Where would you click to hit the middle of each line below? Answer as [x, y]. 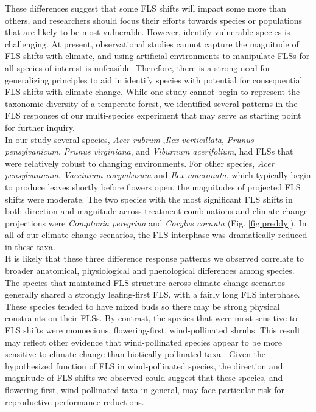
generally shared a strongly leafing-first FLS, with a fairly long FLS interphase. [153, 294]
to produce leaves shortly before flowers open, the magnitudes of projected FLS [153, 187]
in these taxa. [30, 246]
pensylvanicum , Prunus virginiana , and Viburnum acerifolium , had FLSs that [149, 151]
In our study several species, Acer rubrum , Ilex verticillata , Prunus [129, 139]
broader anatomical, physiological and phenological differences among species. [150, 271]
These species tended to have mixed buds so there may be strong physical [142, 306]
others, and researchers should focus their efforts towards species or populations [153, 20]
